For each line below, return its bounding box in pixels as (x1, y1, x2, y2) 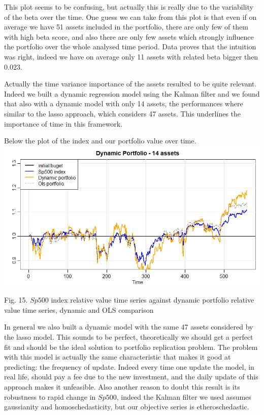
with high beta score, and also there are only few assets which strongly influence (4, 31, 254, 42)
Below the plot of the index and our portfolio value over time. (4, 135, 196, 146)
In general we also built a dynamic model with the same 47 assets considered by (4, 321, 253, 332)
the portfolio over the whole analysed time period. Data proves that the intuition (4, 41, 256, 52)
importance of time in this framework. (4, 118, 123, 129)
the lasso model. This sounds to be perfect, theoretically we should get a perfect (4, 332, 253, 342)
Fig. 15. (4, 294, 28, 305)
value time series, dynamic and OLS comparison (4, 304, 154, 315)
